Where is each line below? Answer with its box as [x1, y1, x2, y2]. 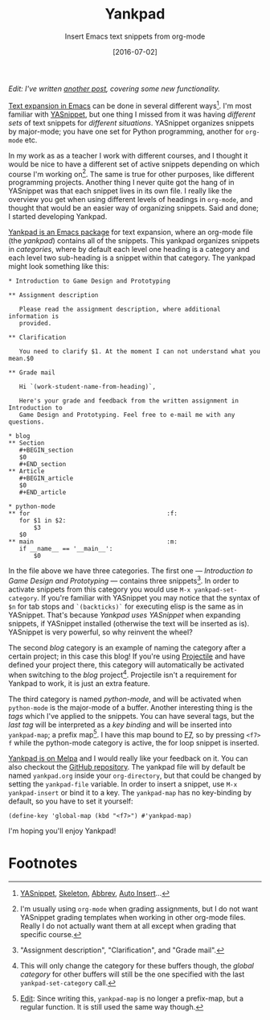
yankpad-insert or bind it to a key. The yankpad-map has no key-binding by [8, 788, 252, 798]
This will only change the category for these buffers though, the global [19, 961, 255, 971]
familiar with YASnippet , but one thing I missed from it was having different [8, 109, 256, 119]
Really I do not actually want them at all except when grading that [19, 921, 237, 931]
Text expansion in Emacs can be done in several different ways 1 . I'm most [8, 99, 252, 110]
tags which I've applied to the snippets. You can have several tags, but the [8, 711, 255, 721]
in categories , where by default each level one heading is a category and [8, 245, 250, 254]
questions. [8, 418, 45, 427]
